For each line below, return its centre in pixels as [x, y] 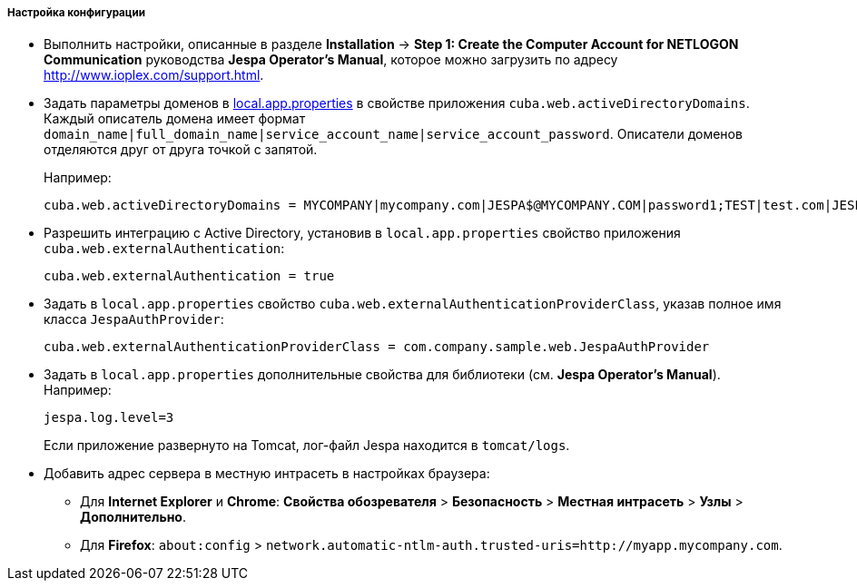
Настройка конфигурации [76, 13]
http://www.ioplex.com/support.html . [154, 75]
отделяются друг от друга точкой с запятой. [181, 150]
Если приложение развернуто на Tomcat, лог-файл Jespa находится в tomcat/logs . [307, 446]
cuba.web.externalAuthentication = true [189, 276]
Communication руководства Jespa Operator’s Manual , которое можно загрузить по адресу [331, 60]
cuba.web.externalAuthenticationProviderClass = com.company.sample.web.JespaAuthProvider [377, 347]
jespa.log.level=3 [109, 418]
